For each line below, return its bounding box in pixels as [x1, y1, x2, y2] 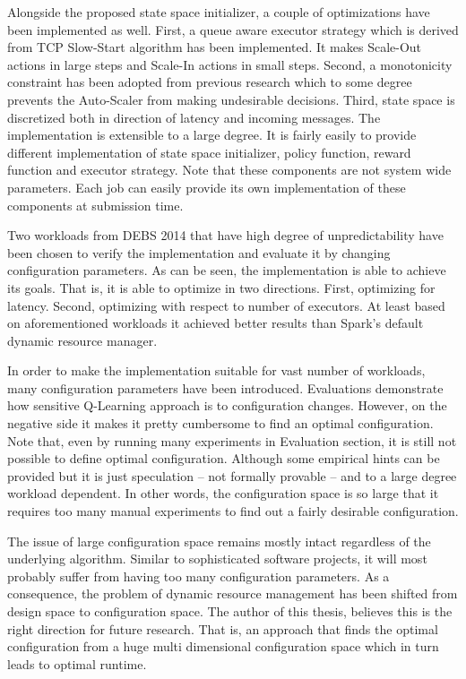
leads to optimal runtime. [7, 654, 147, 673]
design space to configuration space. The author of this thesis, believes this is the [7, 602, 453, 620]
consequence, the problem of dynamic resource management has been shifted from [7, 584, 458, 603]
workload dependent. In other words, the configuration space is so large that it [7, 484, 439, 503]
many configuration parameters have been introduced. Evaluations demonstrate [7, 378, 444, 397]
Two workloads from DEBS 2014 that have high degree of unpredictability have [7, 226, 444, 245]
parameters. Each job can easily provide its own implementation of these [7, 177, 406, 196]
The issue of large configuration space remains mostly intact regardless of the [7, 531, 431, 550]
